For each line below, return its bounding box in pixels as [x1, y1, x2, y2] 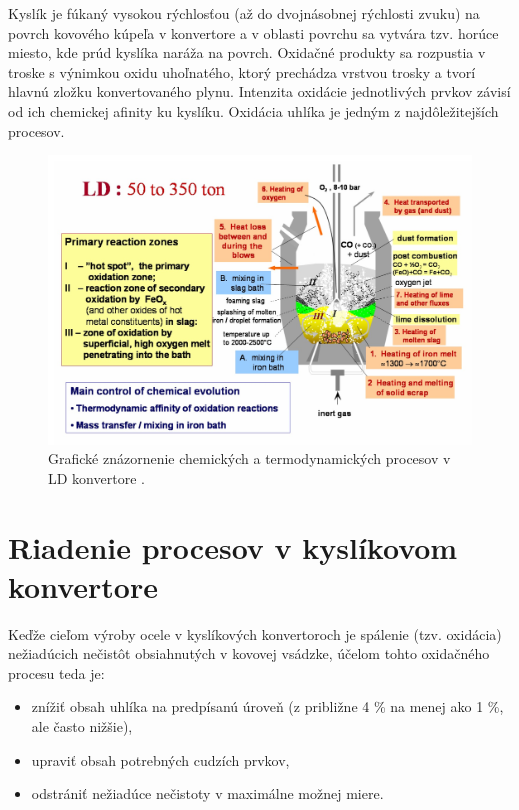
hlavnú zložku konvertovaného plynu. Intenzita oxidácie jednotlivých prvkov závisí [8, 81, 511, 102]
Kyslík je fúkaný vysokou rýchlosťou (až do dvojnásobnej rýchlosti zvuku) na [8, 3, 480, 23]
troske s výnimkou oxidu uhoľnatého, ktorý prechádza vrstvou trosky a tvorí [8, 61, 476, 82]
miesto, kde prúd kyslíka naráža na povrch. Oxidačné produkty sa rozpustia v [8, 42, 486, 63]
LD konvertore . [48, 467, 145, 488]
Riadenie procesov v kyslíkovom [8, 526, 458, 567]
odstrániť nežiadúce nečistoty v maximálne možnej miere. [31, 783, 384, 804]
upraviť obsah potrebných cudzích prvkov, [31, 749, 290, 770]
